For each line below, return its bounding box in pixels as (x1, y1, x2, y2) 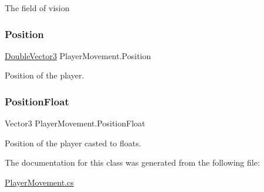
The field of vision (5, 2, 70, 13)
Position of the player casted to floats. (5, 136, 141, 149)
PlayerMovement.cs (5, 176, 74, 188)
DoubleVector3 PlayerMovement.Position (5, 49, 151, 61)
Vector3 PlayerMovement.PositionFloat (5, 117, 145, 129)
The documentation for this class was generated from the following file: (5, 156, 260, 169)
